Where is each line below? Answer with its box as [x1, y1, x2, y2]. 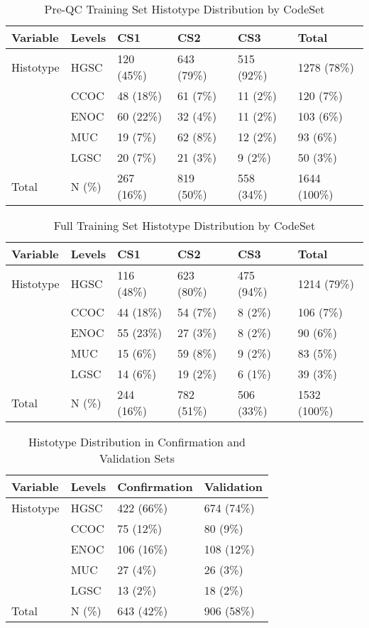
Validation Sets [99, 450, 175, 466]
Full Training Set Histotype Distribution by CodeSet [53, 217, 316, 233]
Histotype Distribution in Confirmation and [28, 434, 246, 450]
